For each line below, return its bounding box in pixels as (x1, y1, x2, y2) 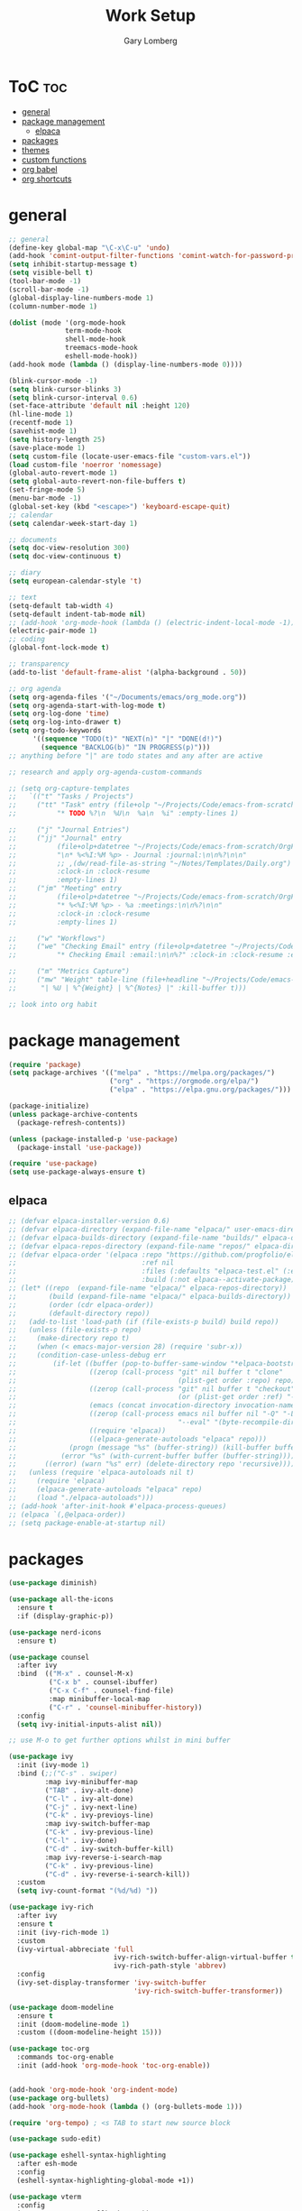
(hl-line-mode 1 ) (8, 410, 74, 419)
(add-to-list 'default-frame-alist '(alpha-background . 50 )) (8, 668, 247, 677)
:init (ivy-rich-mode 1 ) (16, 1928, 110, 1937)
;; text (8, 593, 38, 602)
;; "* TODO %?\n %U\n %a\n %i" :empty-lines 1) (8, 809, 240, 818)
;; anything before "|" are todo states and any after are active (8, 751, 263, 760)
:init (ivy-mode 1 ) (16, 1761, 90, 1770)
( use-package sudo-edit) (8, 2134, 102, 2143)
